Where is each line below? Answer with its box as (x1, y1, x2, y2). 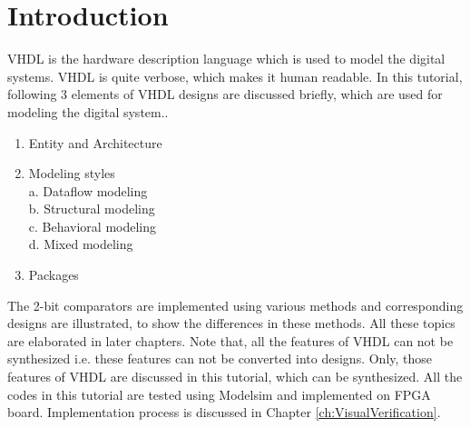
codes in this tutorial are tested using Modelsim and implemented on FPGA (7, 384, 431, 403)
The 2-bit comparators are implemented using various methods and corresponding (7, 295, 464, 314)
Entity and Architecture (28, 133, 162, 152)
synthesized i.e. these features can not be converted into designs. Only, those (7, 349, 433, 368)
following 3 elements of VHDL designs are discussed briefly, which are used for (7, 85, 443, 104)
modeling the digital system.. (7, 102, 169, 121)
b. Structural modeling (28, 199, 155, 218)
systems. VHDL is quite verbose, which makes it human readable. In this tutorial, (7, 66, 463, 85)
